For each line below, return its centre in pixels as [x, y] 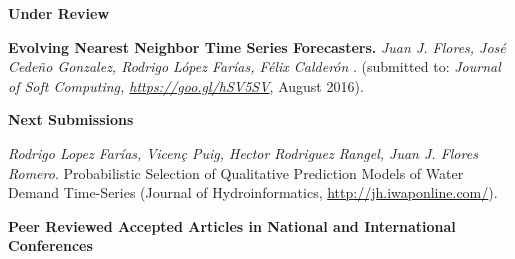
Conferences [50, 245]
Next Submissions [71, 119]
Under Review [59, 13]
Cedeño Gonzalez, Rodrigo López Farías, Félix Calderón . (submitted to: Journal [254, 66]
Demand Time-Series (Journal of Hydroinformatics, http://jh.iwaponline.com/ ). [253, 192]
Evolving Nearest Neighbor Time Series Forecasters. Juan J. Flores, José [257, 46]
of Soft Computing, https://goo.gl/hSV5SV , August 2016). [186, 85]
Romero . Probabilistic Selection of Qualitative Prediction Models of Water [236, 172]
